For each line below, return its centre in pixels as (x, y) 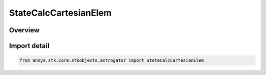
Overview (24, 30)
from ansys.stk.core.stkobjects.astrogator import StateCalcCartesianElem (112, 61)
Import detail (29, 46)
